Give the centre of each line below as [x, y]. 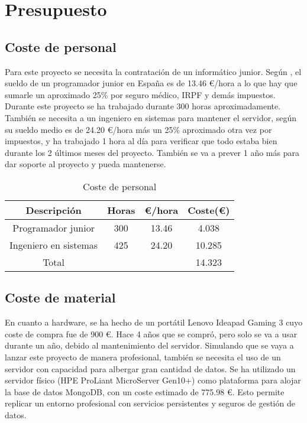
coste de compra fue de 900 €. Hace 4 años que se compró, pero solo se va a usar [151, 333]
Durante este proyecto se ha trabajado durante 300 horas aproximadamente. [143, 106]
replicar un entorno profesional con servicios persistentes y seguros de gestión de [150, 403]
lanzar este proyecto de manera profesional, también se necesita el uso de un [143, 357]
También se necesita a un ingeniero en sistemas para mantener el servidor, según [151, 117]
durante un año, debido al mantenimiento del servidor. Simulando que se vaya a [149, 345]
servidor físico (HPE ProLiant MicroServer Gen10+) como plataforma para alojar [153, 380]
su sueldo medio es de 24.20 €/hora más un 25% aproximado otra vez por [138, 129]
